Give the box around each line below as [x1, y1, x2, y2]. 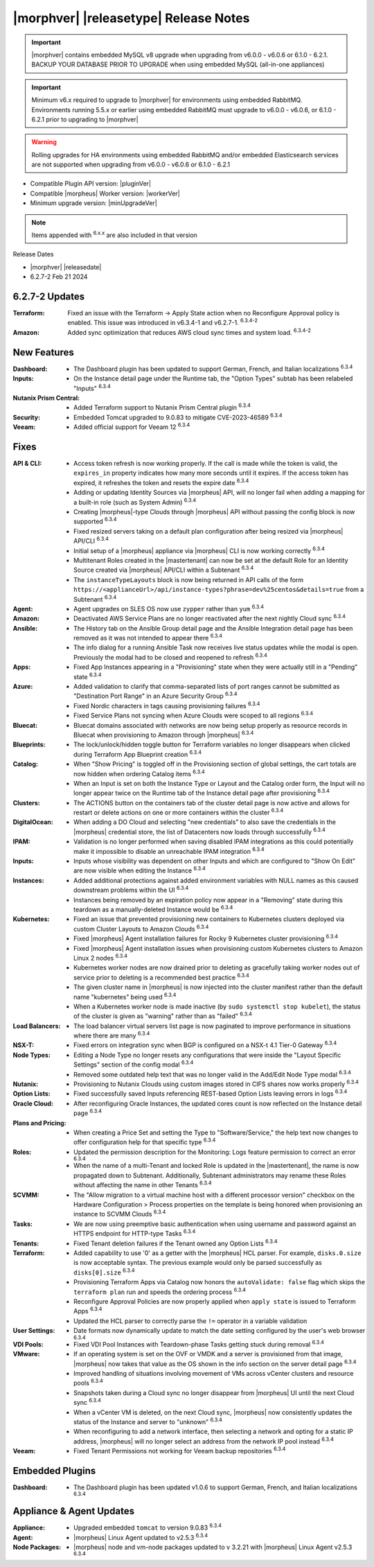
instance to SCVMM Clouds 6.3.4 [73, 1209, 166, 1218]
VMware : [12, 1350, 40, 1358]
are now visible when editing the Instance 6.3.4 [73, 865, 206, 875]
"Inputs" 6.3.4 [73, 383, 111, 392]
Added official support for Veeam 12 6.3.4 [73, 421, 190, 431]
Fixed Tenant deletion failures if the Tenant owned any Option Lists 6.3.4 [73, 1238, 278, 1248]
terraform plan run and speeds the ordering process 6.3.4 [73, 1286, 246, 1296]
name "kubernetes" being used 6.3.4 [73, 991, 177, 1001]
